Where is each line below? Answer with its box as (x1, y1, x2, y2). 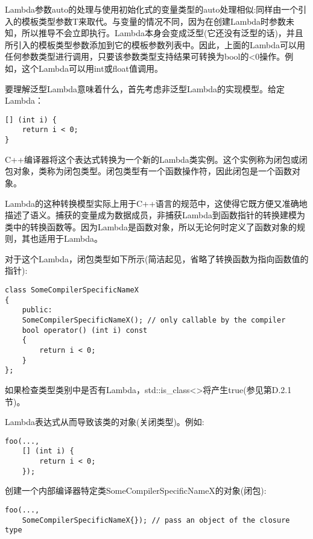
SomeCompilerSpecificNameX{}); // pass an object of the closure (22, 515, 290, 525)
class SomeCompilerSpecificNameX (5, 286, 139, 295)
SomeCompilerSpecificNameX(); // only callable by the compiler (22, 316, 286, 325)
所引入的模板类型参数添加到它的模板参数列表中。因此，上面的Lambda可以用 (5, 38, 305, 51)
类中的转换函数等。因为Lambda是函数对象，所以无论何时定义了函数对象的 (5, 220, 297, 233)
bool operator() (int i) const (22, 326, 148, 335)
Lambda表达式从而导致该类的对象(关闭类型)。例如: (5, 415, 204, 428)
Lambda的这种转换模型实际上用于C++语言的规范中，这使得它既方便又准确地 (5, 197, 308, 209)
